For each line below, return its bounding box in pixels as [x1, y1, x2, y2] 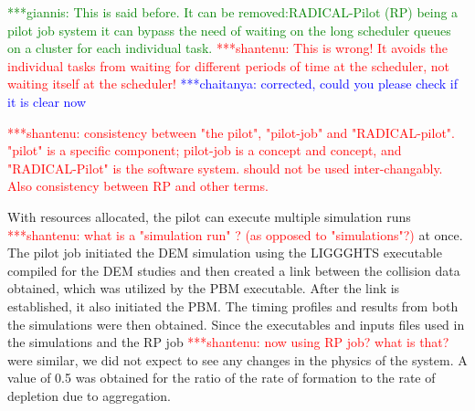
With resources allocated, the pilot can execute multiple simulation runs [7, 206, 411, 226]
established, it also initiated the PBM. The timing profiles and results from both [7, 296, 459, 315]
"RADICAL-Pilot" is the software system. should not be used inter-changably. [7, 158, 443, 177]
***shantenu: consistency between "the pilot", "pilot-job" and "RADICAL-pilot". [7, 122, 455, 142]
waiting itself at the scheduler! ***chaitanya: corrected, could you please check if [7, 74, 459, 93]
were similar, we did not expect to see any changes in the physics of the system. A [7, 350, 468, 369]
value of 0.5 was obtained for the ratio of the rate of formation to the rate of [7, 368, 436, 387]
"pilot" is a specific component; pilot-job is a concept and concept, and [7, 141, 402, 160]
